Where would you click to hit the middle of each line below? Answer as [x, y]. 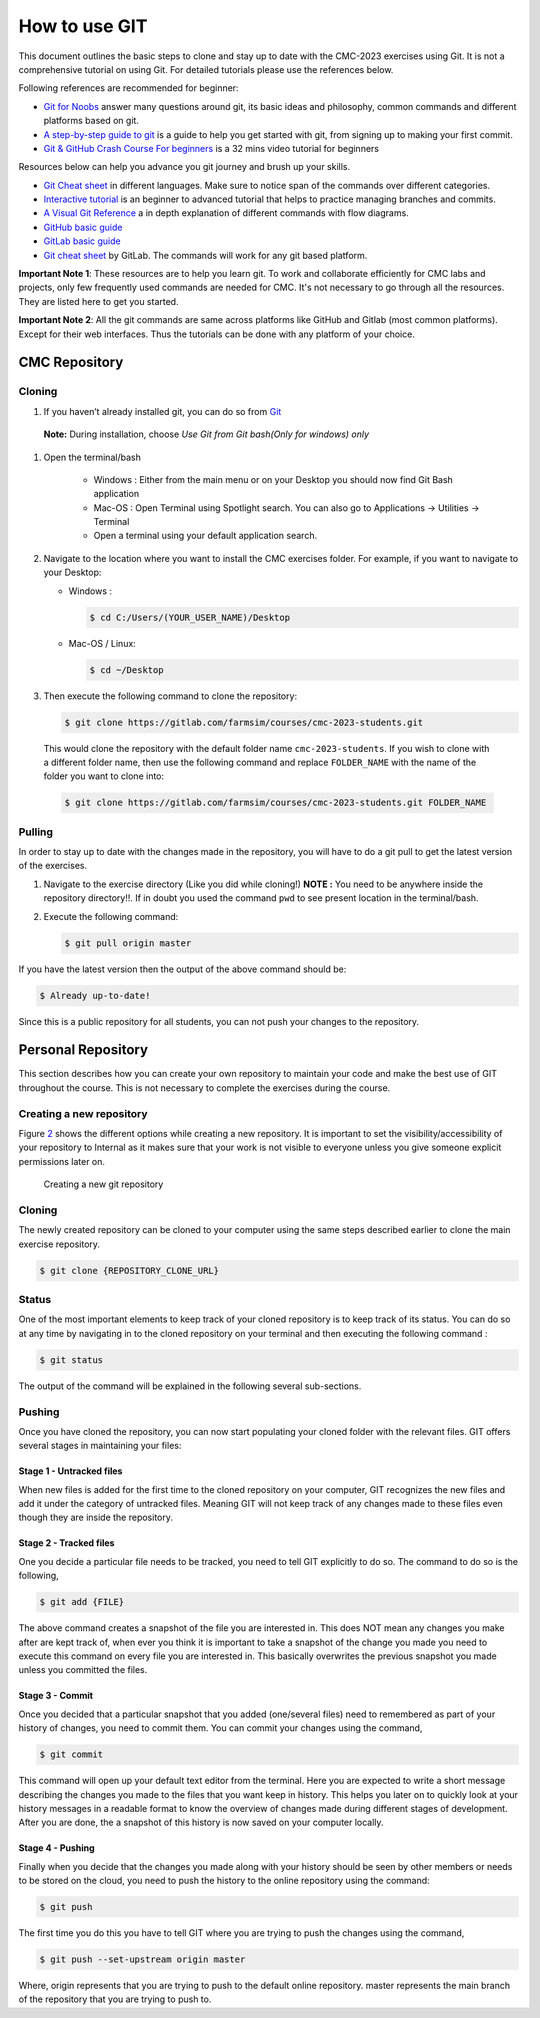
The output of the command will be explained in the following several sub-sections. [190, 1386]
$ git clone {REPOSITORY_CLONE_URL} [129, 1270]
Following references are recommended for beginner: [128, 88]
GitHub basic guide [83, 227]
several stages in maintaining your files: [100, 1446]
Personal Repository [83, 1050]
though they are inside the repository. [96, 1517]
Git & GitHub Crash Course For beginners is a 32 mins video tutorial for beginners [211, 148]
